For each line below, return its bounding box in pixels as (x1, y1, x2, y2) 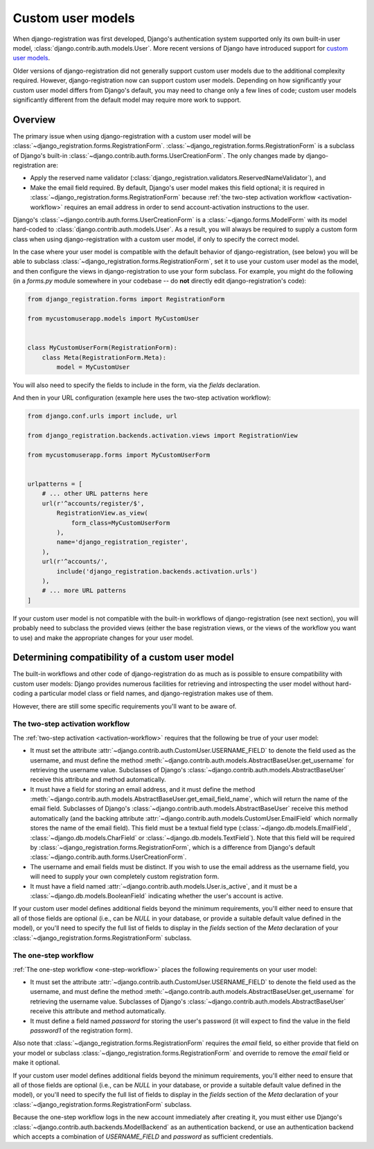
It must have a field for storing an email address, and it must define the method (30, 785, 256, 793)
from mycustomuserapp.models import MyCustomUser (27, 315, 199, 323)
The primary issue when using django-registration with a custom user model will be (12, 132, 251, 140)
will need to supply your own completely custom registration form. (30, 873, 220, 881)
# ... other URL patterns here (42, 490, 148, 498)
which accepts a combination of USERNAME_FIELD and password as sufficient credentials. (12, 1132, 274, 1141)
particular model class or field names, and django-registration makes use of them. (39, 689, 274, 697)
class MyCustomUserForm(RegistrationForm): (27, 344, 178, 352)
